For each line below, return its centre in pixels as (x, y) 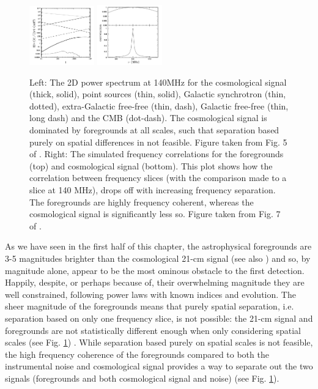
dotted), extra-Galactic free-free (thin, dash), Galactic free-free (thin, (159, 106)
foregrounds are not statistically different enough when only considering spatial (153, 330)
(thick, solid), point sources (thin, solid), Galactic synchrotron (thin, (158, 94)
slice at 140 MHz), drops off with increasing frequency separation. (153, 190)
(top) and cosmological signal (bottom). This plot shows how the (151, 165)
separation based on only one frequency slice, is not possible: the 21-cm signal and (159, 318)
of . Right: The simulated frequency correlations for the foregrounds (157, 154)
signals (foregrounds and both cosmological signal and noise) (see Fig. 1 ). (142, 378)
